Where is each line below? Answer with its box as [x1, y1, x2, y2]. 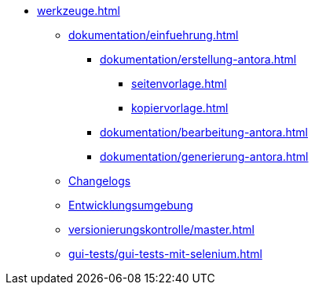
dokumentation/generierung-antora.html [100, 150, 309, 163]
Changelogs [68, 174, 131, 187]
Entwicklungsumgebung [68, 198, 193, 212]
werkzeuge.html [37, 4, 120, 17]
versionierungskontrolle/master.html [68, 223, 255, 236]
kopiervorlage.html [131, 101, 229, 115]
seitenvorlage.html [131, 77, 227, 90]
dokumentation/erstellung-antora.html [100, 53, 297, 66]
